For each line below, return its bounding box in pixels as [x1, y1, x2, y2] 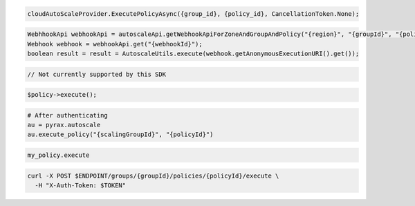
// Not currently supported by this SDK [27, 70, 166, 78]
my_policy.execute [27, 151, 90, 159]
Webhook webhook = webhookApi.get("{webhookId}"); [27, 40, 203, 48]
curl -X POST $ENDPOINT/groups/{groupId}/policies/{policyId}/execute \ [27, 171, 279, 180]
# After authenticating [27, 111, 109, 119]
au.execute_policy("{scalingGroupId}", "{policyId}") [27, 131, 214, 138]
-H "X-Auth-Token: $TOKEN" [35, 182, 127, 189]
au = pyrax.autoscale [27, 121, 101, 129]
